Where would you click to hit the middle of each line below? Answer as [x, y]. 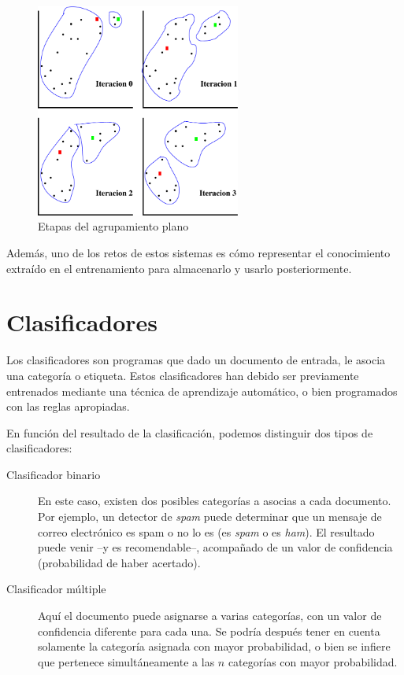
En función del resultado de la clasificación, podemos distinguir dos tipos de [190, 432]
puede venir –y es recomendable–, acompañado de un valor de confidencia [215, 547]
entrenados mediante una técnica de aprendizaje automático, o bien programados [202, 391]
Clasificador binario [54, 474]
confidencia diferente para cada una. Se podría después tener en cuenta [209, 631]
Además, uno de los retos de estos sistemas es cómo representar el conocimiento [198, 253]
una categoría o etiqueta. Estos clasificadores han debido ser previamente [183, 375]
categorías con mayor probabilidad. [313, 661]
